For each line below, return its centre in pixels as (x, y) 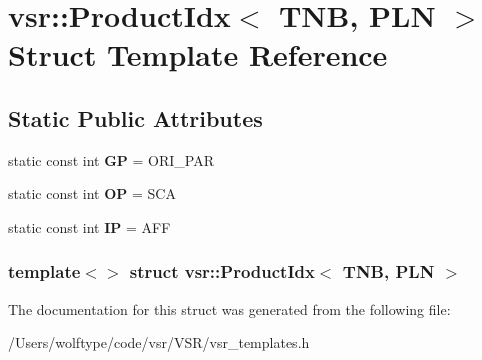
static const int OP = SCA (92, 193)
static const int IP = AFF (89, 226)
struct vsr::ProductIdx (222, 271)
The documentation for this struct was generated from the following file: (229, 308)
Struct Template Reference (198, 54)
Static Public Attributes (135, 117)
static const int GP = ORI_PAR (111, 159)
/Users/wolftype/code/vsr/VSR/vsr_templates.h (159, 342)
